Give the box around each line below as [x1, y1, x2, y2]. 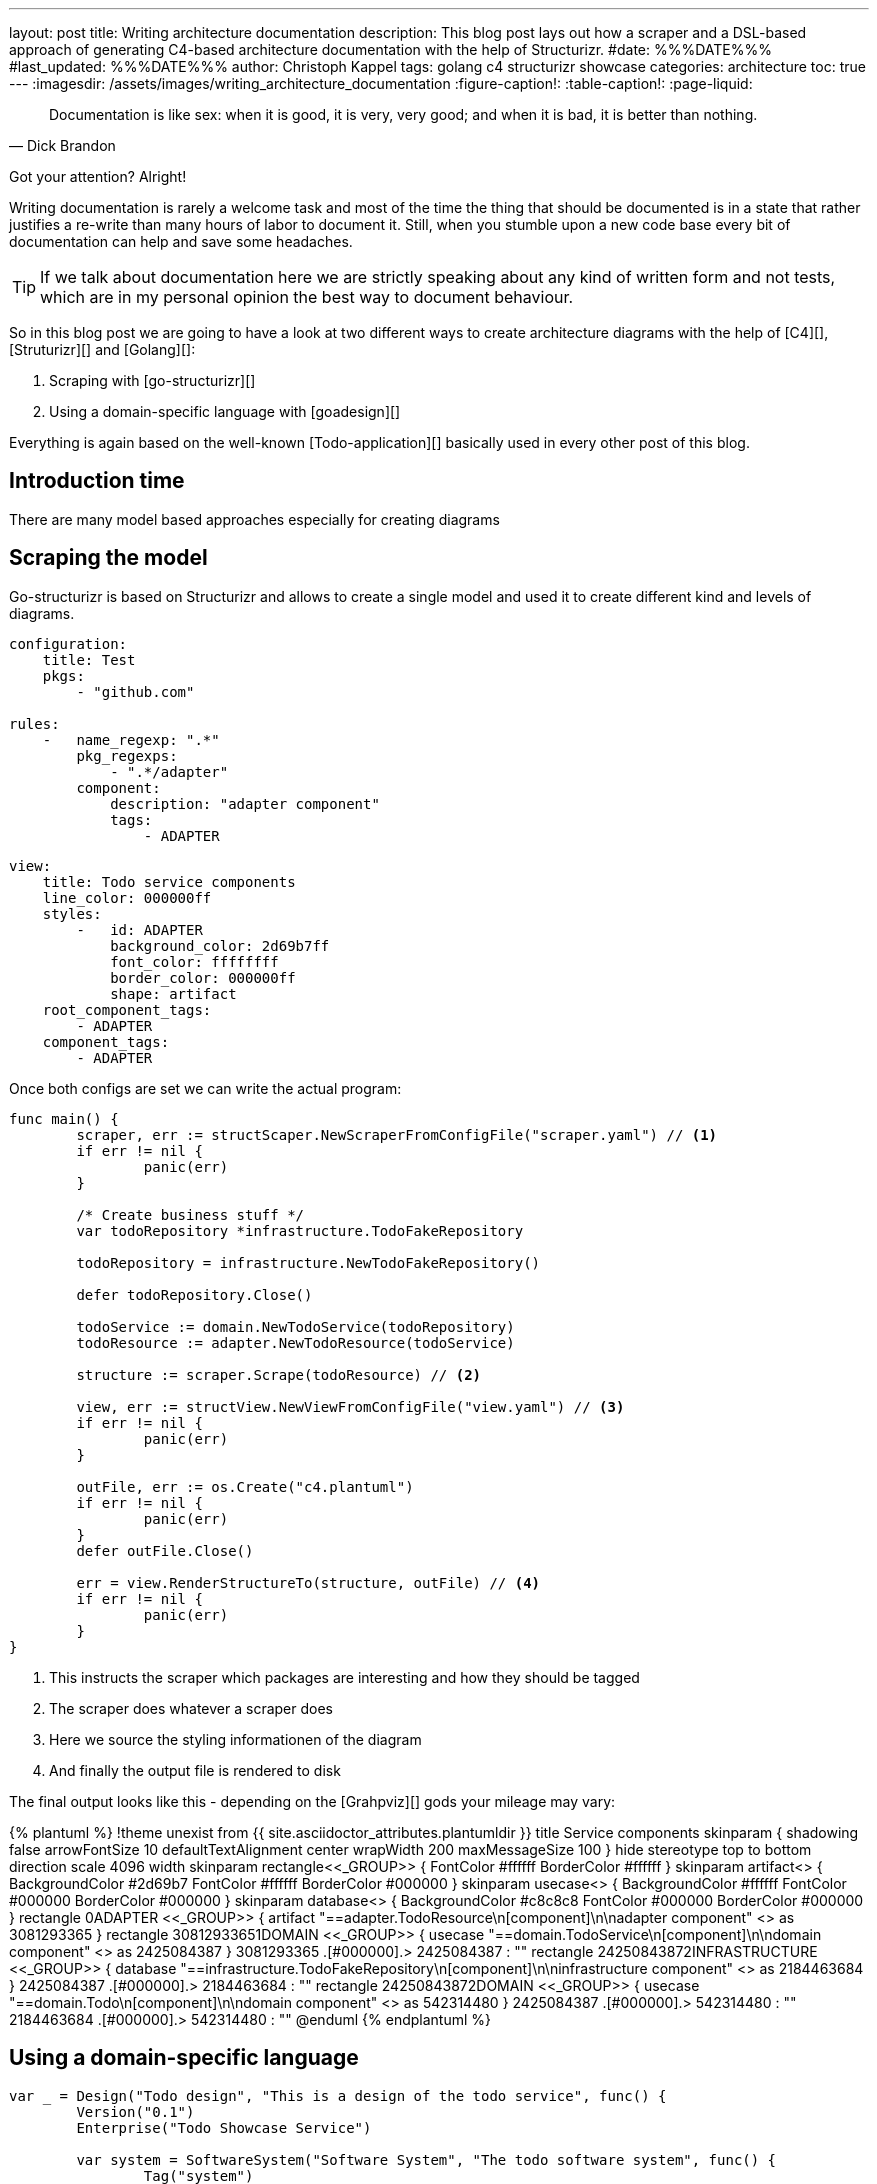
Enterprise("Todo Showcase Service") [76, 2119, 372, 2136]
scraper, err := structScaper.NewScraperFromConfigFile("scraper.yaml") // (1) [76, 1126, 718, 1143]
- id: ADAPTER [76, 921, 203, 938]
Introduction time [9, 468, 185, 494]
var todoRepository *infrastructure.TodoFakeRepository [76, 1222, 524, 1239]
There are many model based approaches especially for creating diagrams [9, 510, 500, 528]
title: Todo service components [42, 873, 296, 890]
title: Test [42, 651, 136, 668]
